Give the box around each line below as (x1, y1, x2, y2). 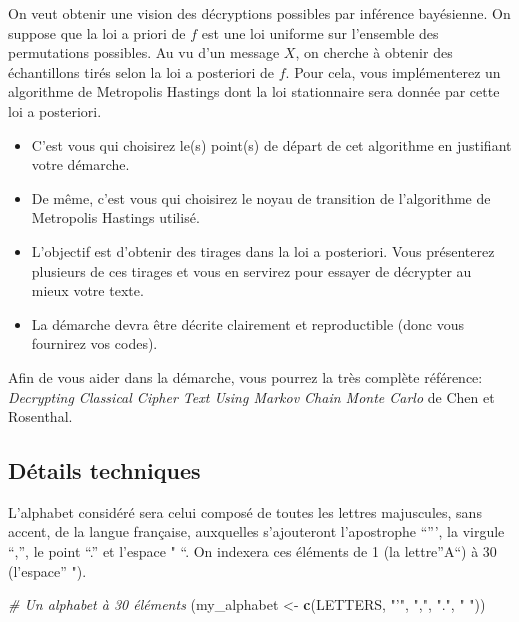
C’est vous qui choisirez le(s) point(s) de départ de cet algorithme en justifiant (31, 134, 512, 155)
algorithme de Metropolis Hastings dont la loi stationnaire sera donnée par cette (8, 81, 500, 102)
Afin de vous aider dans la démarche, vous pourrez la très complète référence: (8, 366, 483, 387)
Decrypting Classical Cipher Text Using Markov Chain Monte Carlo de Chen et (8, 386, 495, 407)
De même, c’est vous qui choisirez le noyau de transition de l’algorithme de (31, 187, 491, 208)
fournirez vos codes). (31, 333, 158, 354)
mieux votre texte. (31, 280, 144, 301)
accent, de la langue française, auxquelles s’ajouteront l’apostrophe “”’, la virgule (8, 521, 505, 542)
